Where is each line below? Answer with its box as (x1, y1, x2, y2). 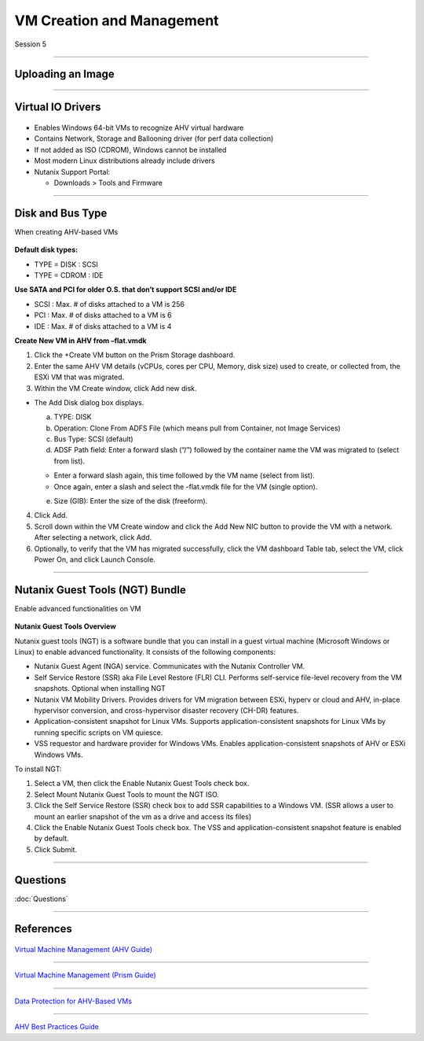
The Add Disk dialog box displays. (34, 397, 144, 407)
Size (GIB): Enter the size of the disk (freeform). (53, 497, 208, 506)
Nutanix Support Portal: (34, 167, 111, 176)
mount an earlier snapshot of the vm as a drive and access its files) (34, 811, 252, 821)
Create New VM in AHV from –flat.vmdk (14, 335, 147, 345)
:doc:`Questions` (14, 894, 68, 903)
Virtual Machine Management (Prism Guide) (14, 970, 156, 980)
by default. (34, 834, 70, 844)
